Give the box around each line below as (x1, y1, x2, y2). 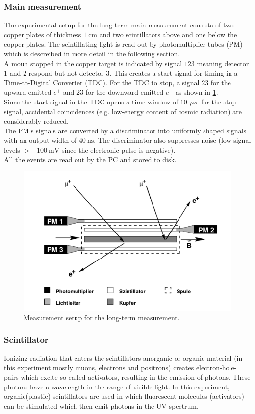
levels (4, 144, 20, 155)
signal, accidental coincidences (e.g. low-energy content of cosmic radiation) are (4, 106, 242, 116)
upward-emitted (4, 87, 51, 97)
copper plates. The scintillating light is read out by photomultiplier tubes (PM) (4, 39, 243, 49)
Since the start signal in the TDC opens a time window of (4, 96, 178, 106)
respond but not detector (28, 68, 104, 78)
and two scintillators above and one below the (99, 29, 237, 39)
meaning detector (197, 58, 249, 68)
